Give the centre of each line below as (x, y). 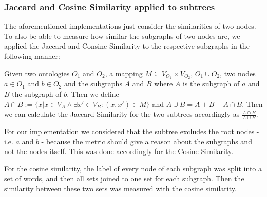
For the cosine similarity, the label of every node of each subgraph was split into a (133, 168)
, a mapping (124, 73)
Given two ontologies (37, 73)
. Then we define (93, 94)
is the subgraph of (211, 84)
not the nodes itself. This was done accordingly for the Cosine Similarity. (119, 151)
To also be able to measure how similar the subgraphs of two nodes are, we (122, 36)
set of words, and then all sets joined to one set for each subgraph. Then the (124, 178)
